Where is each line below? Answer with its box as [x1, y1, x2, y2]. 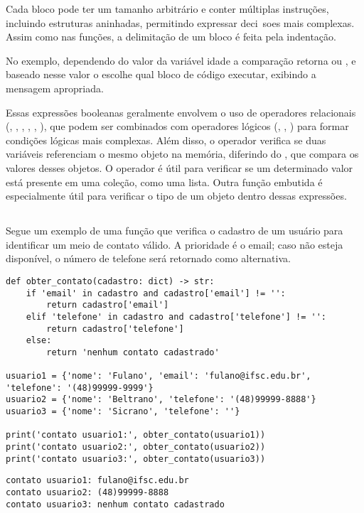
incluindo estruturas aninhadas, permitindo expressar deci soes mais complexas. [6, 15, 355, 30]
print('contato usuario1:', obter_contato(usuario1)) [6, 430, 266, 441]
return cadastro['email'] [46, 300, 169, 310]
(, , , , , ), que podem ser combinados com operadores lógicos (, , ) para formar [6, 119, 349, 134]
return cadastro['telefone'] [46, 323, 184, 334]
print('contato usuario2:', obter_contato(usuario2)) [6, 442, 266, 453]
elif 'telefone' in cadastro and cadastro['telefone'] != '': [26, 311, 327, 322]
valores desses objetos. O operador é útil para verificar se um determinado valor [6, 160, 353, 175]
